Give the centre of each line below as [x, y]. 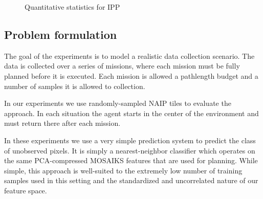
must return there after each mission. [62, 123]
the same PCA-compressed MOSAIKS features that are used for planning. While [131, 160]
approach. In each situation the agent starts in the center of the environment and [131, 113]
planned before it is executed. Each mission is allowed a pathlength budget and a [131, 75]
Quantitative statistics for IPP [72, 7]
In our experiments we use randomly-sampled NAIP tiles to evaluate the [118, 103]
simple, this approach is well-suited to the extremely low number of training [123, 170]
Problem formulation [61, 34]
